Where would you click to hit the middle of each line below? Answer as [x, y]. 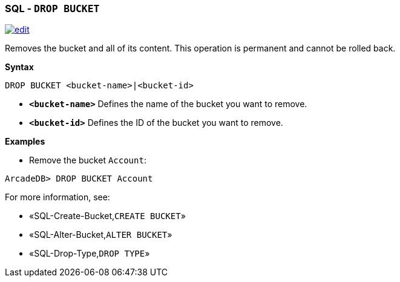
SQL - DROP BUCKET [52, 8]
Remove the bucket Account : [88, 160]
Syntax [19, 67]
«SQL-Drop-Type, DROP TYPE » [90, 254]
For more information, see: [57, 197]
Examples [25, 142]
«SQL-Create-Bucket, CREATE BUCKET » [107, 216]
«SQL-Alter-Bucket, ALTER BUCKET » [101, 235]
